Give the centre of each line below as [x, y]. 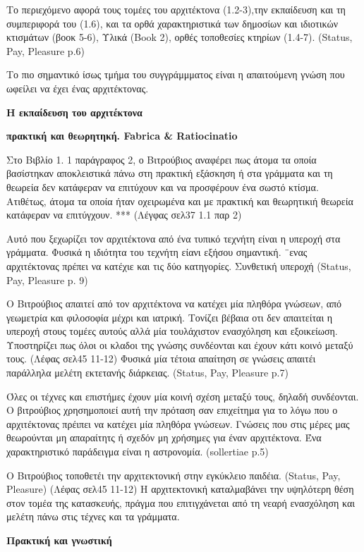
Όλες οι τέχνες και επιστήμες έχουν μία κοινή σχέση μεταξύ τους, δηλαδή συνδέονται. [183, 396]
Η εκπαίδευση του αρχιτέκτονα [74, 112]
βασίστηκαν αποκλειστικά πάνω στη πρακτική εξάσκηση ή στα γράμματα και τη [170, 173]
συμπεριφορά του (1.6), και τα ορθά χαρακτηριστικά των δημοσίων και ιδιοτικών [172, 23]
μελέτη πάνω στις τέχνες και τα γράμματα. [93, 516]
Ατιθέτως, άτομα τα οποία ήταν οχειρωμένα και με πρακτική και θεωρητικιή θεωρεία [180, 201]
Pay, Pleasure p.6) [45, 50]
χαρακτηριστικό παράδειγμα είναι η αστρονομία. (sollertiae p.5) [138, 452]
